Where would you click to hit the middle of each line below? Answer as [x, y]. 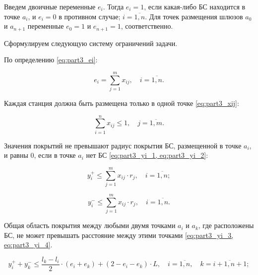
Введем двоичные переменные [50, 6]
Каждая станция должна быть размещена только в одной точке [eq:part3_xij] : [122, 103]
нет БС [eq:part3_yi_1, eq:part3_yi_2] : [147, 155]
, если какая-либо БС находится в [195, 6]
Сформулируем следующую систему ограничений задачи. [91, 43]
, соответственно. [147, 26]
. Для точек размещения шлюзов [194, 16]
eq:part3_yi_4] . [28, 245]
